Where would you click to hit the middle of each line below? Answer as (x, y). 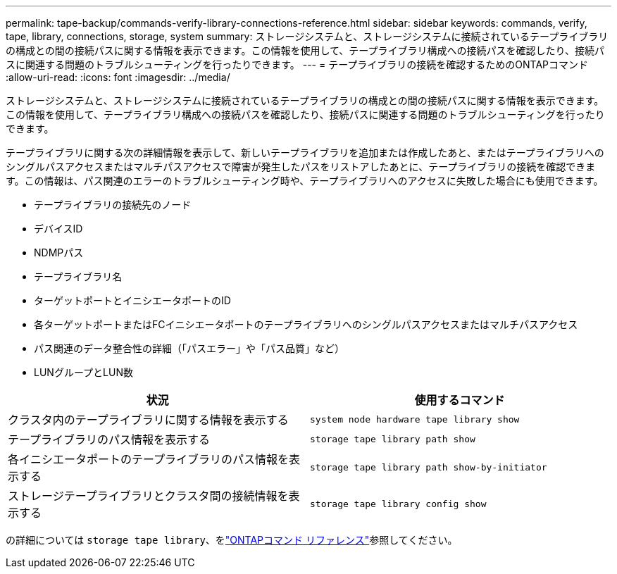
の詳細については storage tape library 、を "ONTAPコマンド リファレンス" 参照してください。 (232, 540)
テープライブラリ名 (78, 276)
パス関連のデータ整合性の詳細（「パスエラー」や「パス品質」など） (189, 348)
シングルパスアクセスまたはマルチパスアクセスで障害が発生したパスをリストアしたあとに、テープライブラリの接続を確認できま (301, 167)
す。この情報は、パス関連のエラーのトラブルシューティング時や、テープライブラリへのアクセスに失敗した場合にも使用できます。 (305, 181)
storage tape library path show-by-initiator (429, 467)
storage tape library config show (398, 504)
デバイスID (58, 229)
